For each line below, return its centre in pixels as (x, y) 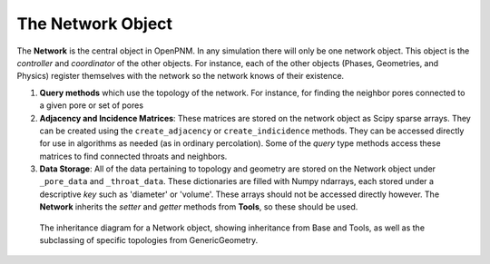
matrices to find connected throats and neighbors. (133, 156)
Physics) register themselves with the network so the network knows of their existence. (181, 76)
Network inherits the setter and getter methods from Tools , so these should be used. (199, 207)
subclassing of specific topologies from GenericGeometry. (149, 240)
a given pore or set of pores (92, 105)
